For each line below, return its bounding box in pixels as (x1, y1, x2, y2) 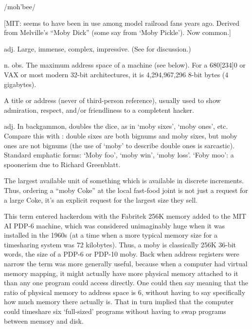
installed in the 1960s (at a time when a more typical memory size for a (4, 230, 217, 240)
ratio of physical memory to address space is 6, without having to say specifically (4, 287, 246, 297)
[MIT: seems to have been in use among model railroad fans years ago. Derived (4, 17, 240, 28)
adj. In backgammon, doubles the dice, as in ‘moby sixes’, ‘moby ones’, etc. (4, 121, 228, 131)
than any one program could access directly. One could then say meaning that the (4, 277, 249, 288)
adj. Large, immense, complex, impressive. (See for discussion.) (4, 43, 191, 53)
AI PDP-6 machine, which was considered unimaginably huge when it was (4, 220, 225, 230)
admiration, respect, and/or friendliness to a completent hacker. (4, 104, 194, 115)
